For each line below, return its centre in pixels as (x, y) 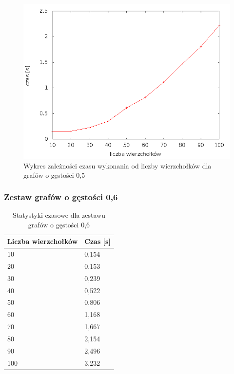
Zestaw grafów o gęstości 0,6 (61, 196)
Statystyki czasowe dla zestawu (59, 215)
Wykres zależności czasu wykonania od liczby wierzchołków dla (117, 165)
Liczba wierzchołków (43, 241)
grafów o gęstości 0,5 (54, 175)
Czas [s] (97, 241)
